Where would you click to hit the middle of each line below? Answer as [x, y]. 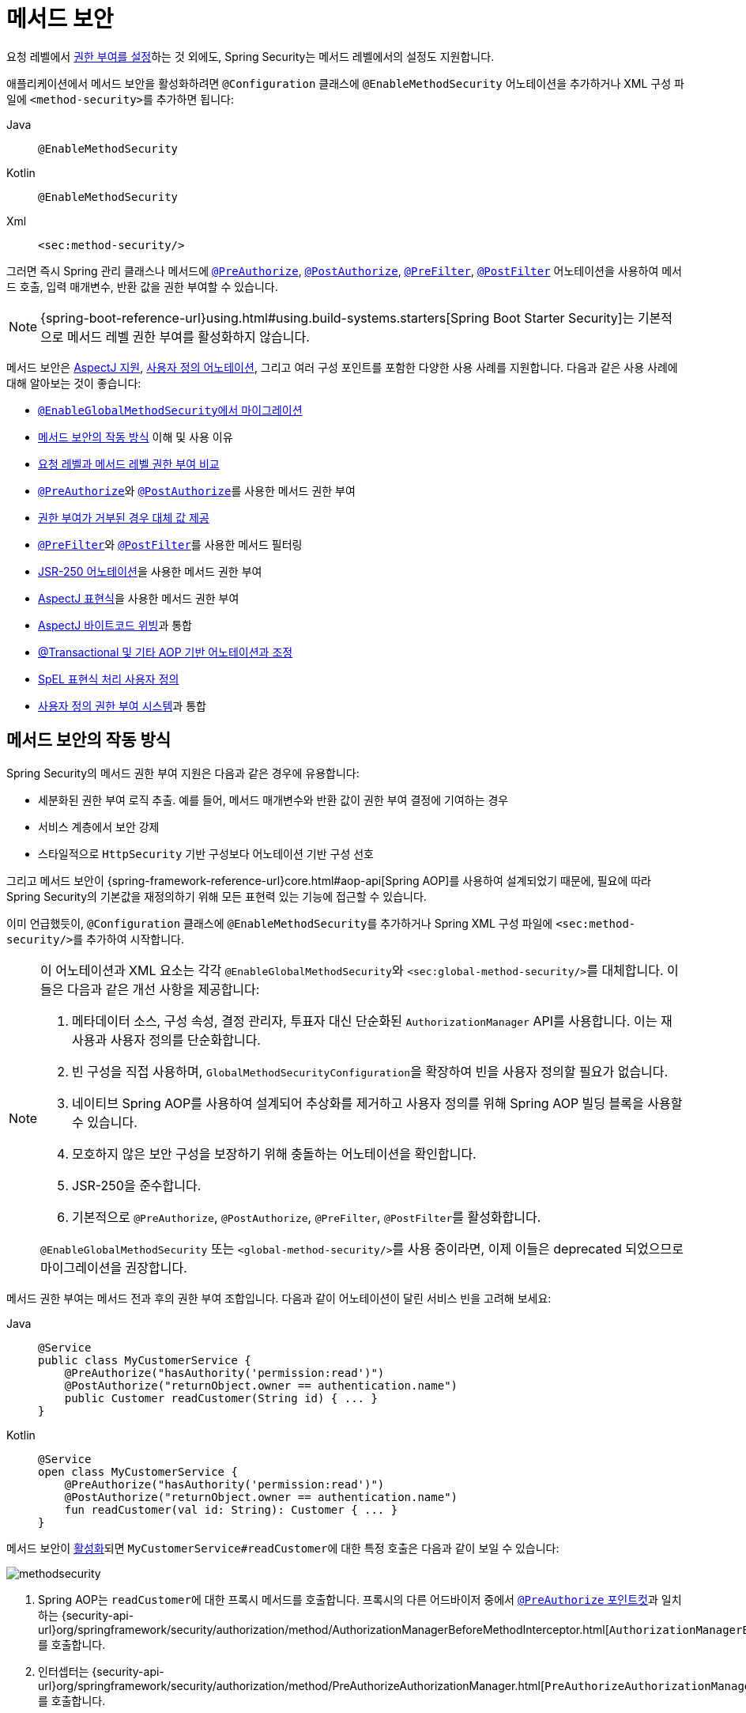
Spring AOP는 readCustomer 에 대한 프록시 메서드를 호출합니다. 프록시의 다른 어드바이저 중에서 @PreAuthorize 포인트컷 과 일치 [360, 1599]
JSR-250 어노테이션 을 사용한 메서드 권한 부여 [150, 571]
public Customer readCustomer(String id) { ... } [221, 1398]
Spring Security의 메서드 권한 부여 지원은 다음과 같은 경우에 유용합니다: [183, 773]
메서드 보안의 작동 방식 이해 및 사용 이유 [136, 437]
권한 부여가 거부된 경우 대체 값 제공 [124, 517]
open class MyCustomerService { [138, 1471]
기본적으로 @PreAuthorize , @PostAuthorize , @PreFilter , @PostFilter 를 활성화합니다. [307, 1217]
